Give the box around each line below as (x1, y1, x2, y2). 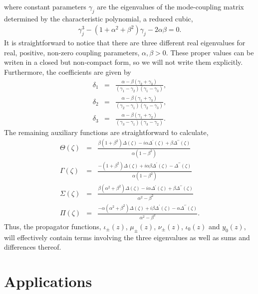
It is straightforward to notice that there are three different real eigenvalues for (4, 37, 246, 48)
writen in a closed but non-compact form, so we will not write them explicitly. (4, 57, 243, 67)
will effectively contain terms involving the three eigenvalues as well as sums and (4, 232, 250, 242)
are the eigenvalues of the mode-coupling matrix (97, 1, 244, 11)
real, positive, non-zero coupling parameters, (4, 47, 140, 57)
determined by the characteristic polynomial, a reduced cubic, (4, 13, 193, 23)
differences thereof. (4, 242, 61, 252)
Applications (4, 271, 92, 292)
